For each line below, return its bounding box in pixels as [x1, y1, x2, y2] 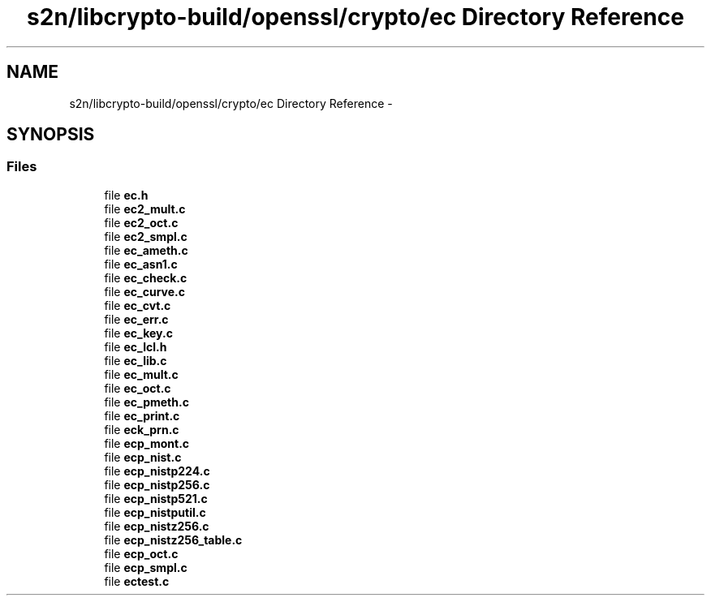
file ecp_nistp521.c [104, 491, 208, 505]
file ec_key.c [104, 325, 173, 340]
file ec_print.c [104, 408, 180, 423]
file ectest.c [104, 574, 170, 588]
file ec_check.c [104, 270, 187, 285]
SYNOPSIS [6, 124, 95, 145]
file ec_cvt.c [104, 298, 171, 312]
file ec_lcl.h [104, 339, 167, 354]
